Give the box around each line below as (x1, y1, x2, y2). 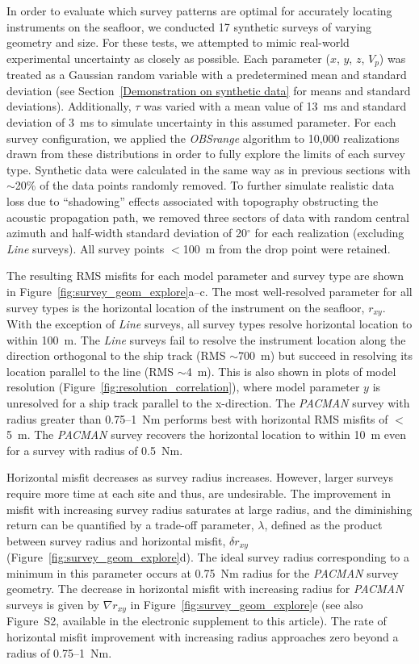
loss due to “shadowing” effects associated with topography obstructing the (6, 192, 379, 209)
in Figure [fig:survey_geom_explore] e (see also (130, 595, 363, 612)
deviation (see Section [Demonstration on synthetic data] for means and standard (6, 81, 411, 98)
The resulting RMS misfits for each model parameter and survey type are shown (6, 267, 404, 284)
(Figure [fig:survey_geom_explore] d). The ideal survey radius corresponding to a (6, 549, 409, 566)
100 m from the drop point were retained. (182, 240, 391, 257)
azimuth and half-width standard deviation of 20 (6, 224, 248, 241)
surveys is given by (6, 595, 99, 612)
